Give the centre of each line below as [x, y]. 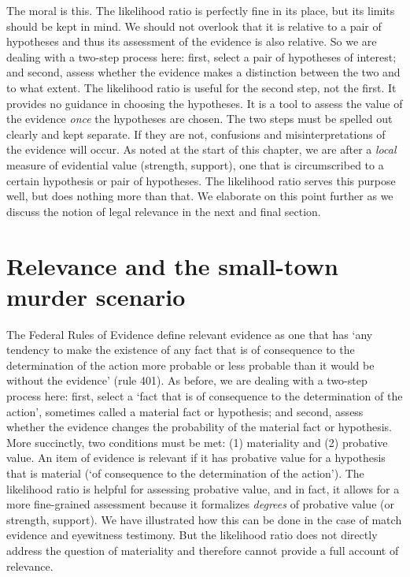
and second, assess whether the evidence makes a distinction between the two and [203, 72]
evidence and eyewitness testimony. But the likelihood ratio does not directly [192, 535]
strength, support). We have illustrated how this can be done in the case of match [204, 519]
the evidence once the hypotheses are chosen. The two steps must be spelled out [199, 119]
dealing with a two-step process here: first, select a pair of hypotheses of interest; [201, 56]
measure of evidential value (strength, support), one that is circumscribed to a [195, 164]
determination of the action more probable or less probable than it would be [190, 365]
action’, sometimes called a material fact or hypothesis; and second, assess [185, 411]
